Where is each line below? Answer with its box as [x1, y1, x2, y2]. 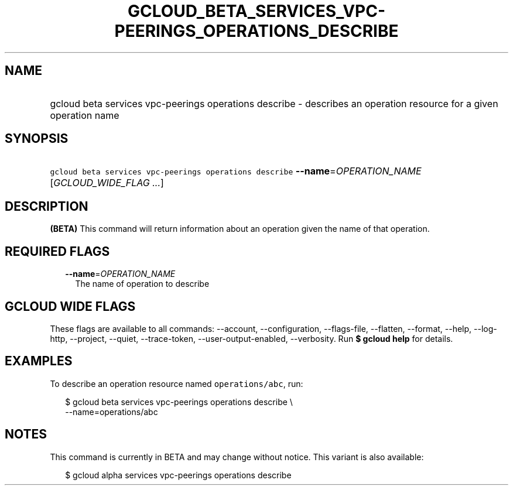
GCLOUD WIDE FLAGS [5, 299, 136, 314]
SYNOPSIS [5, 131, 69, 146]
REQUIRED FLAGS [5, 244, 110, 259]
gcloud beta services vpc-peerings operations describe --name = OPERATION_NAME [50, 165, 422, 177]
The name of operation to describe [75, 279, 210, 289]
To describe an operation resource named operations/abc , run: [50, 378, 303, 389]
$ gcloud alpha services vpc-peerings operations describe [65, 470, 292, 480]
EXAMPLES [5, 354, 73, 369]
